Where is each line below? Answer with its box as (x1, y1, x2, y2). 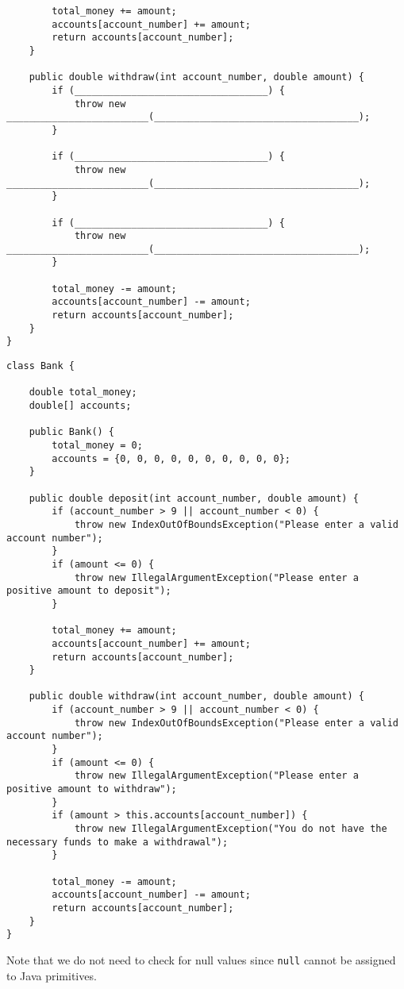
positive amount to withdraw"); (6, 783, 177, 795)
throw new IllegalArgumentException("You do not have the (74, 823, 387, 835)
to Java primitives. (6, 967, 97, 983)
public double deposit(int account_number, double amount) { (29, 492, 359, 504)
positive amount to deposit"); (6, 585, 171, 597)
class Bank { (6, 360, 75, 372)
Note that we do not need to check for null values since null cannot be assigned (6, 951, 396, 968)
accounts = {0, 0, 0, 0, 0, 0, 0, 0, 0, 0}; (52, 452, 290, 464)
